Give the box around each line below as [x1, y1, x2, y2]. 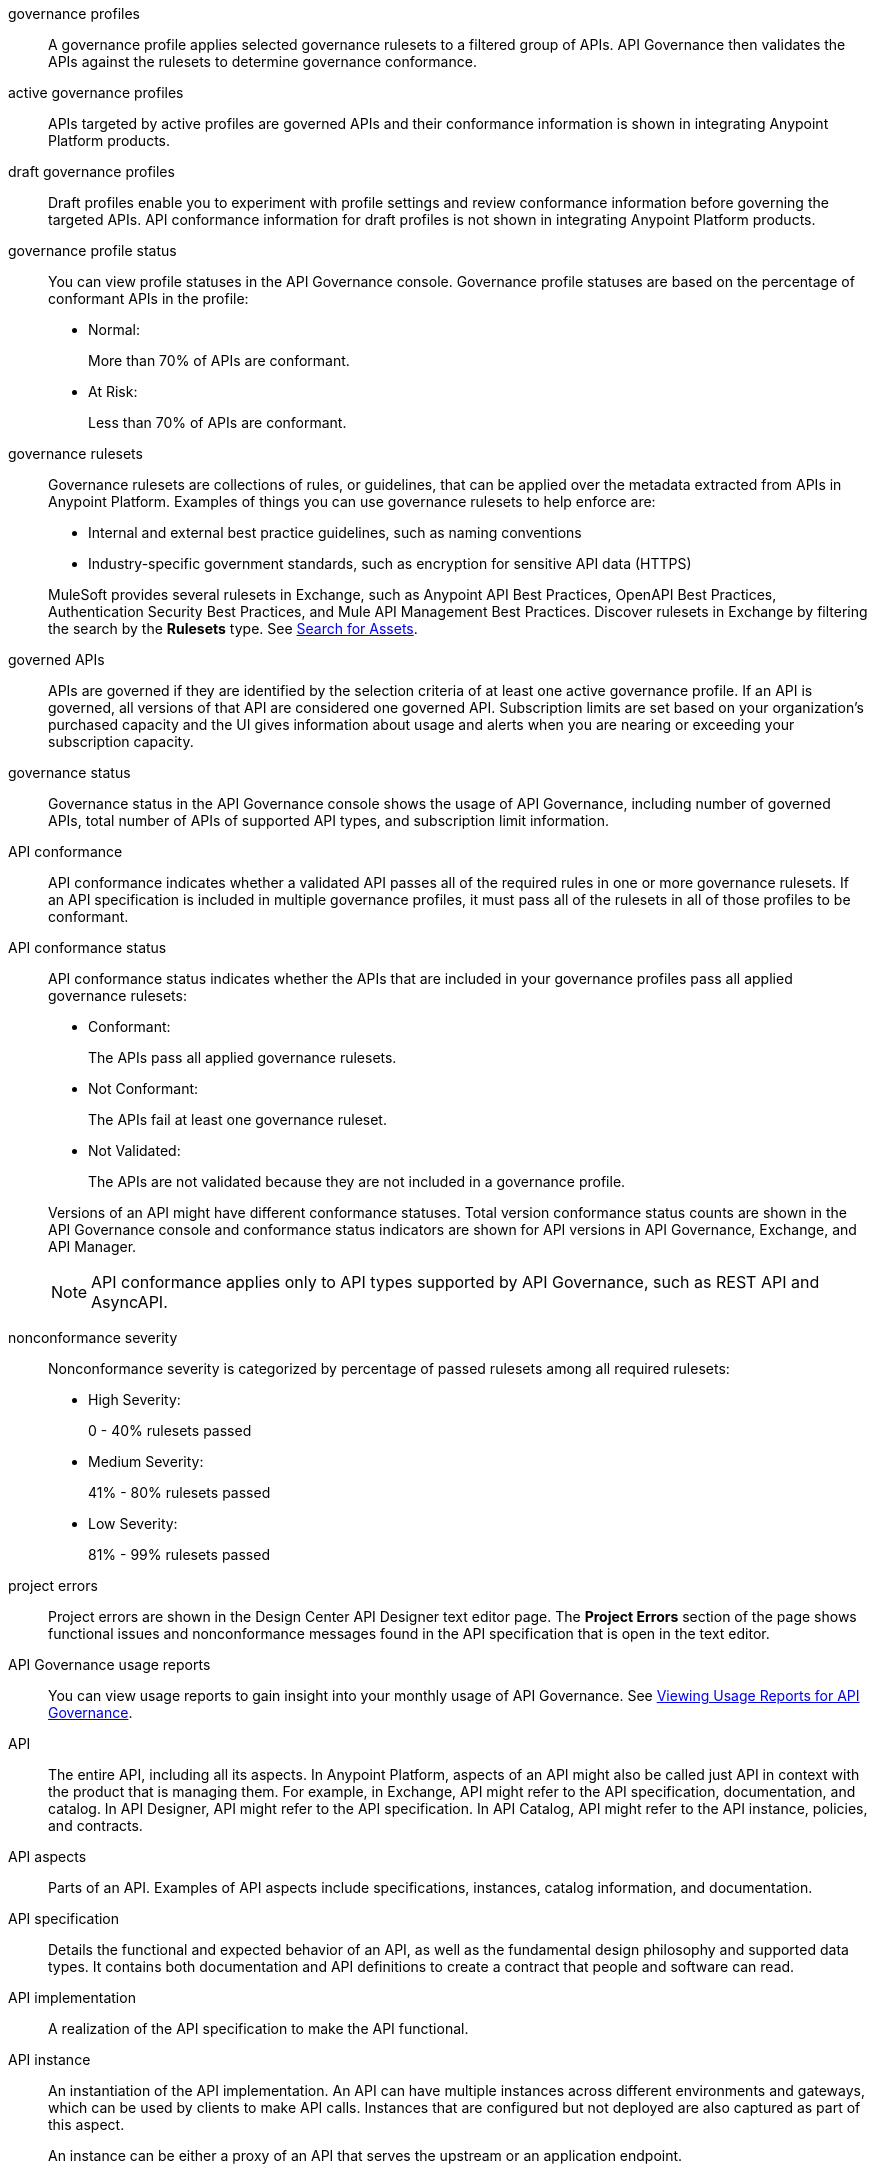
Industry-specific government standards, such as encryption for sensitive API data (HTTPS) [88, 555, 692, 572]
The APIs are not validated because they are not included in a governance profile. [88, 1173, 626, 1190]
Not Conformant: [88, 1080, 199, 1097]
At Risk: [88, 383, 138, 400]
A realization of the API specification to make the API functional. [48, 2020, 469, 2037]
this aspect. [48, 2116, 125, 2133]
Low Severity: [88, 1515, 178, 1532]
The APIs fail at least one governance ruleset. [88, 1111, 387, 1128]
